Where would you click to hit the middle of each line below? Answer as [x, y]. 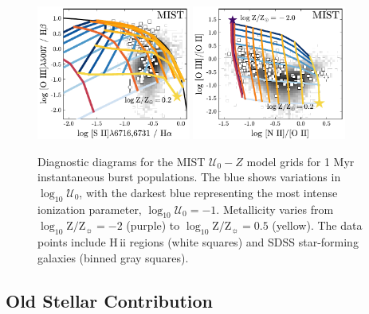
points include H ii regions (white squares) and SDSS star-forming [198, 242]
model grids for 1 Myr [300, 161]
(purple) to [153, 225]
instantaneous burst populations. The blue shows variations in [189, 177]
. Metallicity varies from [275, 209]
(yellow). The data [317, 225]
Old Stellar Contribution [110, 300]
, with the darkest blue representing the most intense [208, 192]
